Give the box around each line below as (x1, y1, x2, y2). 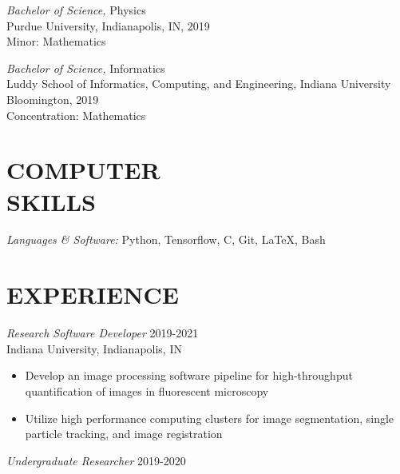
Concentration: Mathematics (6, 106, 146, 123)
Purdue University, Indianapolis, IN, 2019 (6, 17, 210, 34)
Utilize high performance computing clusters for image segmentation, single (25, 409, 394, 426)
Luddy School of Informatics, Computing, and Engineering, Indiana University (6, 75, 391, 92)
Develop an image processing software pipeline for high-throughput (25, 367, 353, 384)
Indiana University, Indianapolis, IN (6, 340, 182, 356)
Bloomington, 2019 (6, 90, 99, 107)
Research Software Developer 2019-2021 (6, 325, 199, 341)
